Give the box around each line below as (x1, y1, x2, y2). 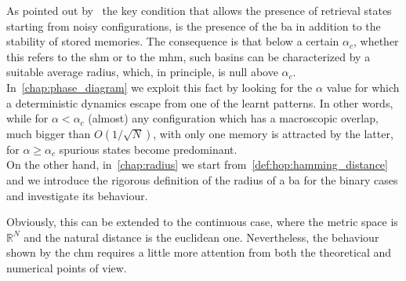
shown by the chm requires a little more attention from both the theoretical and (6, 244, 392, 261)
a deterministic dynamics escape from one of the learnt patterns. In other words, (6, 94, 393, 111)
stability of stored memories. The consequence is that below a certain (6, 33, 339, 49)
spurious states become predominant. (59, 140, 237, 157)
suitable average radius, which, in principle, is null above (6, 64, 278, 80)
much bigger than (6, 125, 91, 141)
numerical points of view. (6, 259, 127, 276)
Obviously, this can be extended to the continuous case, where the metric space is (6, 213, 398, 230)
